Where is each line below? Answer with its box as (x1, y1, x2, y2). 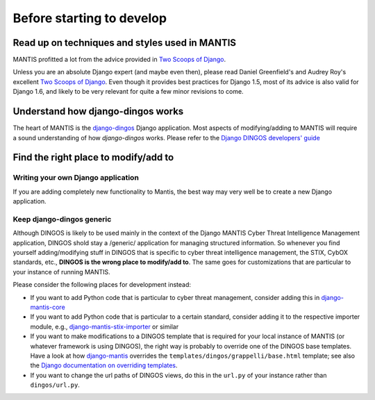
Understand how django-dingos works (12, 106, 184, 117)
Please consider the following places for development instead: (12, 281, 191, 289)
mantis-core (30, 303, 65, 311)
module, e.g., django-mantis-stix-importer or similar (30, 322, 179, 331)
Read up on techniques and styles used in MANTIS (12, 37, 236, 49)
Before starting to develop (12, 10, 167, 26)
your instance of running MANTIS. (12, 267, 110, 276)
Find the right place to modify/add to (12, 151, 174, 163)
